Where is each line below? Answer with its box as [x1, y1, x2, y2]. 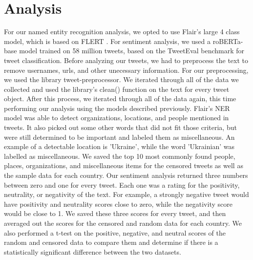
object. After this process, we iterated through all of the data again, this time [4, 93, 236, 104]
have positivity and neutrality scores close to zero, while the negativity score [4, 198, 232, 209]
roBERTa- [212, 36, 243, 46]
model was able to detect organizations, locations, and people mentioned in [4, 112, 229, 123]
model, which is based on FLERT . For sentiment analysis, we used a [4, 36, 211, 46]
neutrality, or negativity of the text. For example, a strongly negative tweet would [4, 189, 249, 199]
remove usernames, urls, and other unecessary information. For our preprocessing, [4, 65, 249, 75]
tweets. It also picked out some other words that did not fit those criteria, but [4, 122, 237, 132]
